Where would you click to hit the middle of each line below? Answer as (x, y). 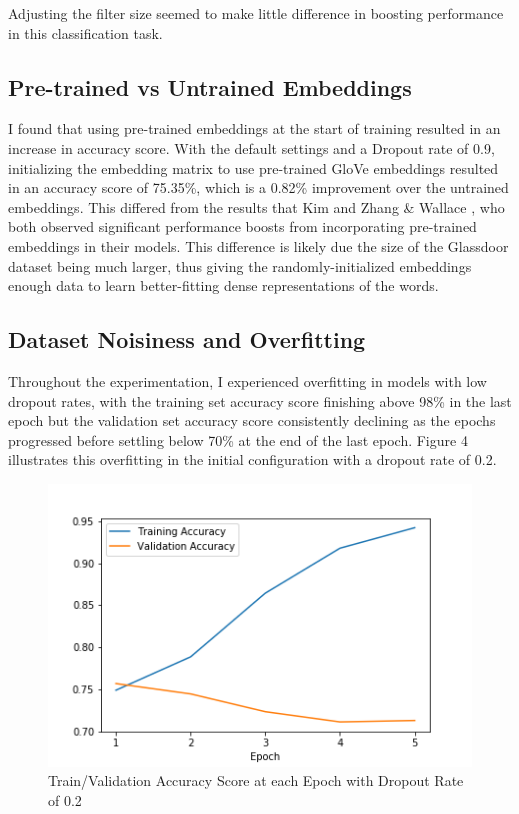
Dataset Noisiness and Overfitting (187, 339)
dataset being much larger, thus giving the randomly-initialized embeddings (240, 265)
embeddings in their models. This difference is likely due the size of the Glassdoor (258, 245)
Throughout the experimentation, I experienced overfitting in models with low (247, 380)
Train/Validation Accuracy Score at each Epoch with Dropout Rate (256, 780)
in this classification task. (85, 32)
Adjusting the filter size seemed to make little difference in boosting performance (256, 13)
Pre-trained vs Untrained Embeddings (210, 86)
